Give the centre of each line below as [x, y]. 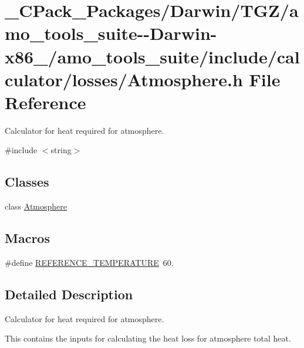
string [61, 150]
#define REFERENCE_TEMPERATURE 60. [89, 263]
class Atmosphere [36, 206]
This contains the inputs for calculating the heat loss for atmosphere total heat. [148, 338]
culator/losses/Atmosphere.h [124, 79]
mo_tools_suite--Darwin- [111, 33]
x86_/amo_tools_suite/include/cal [152, 56]
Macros [27, 238]
